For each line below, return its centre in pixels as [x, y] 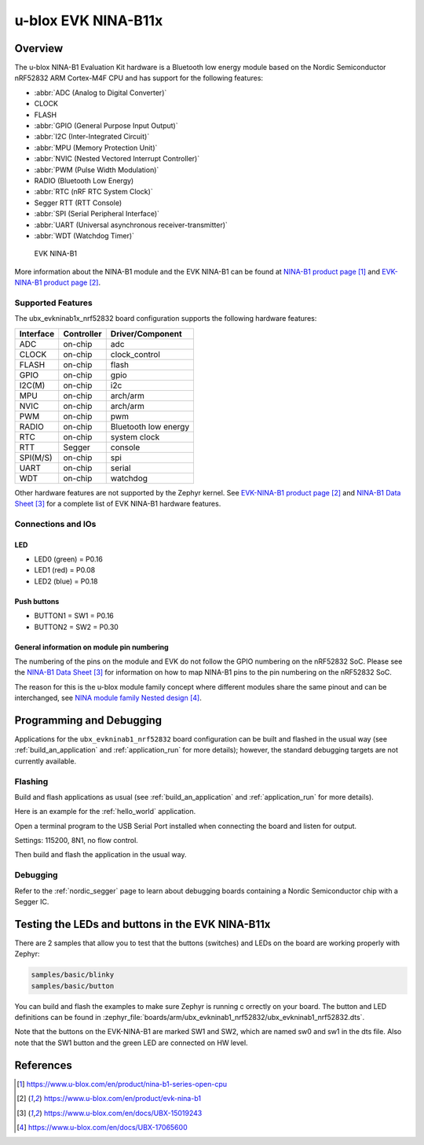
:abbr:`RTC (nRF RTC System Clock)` [93, 192]
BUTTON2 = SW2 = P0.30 [77, 627]
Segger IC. [32, 902]
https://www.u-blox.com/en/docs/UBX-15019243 [123, 1113]
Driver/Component [146, 333]
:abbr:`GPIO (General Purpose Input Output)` [106, 126]
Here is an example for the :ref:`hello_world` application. [105, 812]
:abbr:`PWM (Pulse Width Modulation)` [97, 170]
